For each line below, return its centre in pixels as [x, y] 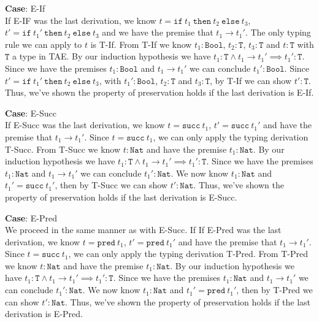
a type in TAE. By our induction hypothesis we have [112, 56]
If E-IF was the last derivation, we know [81, 20]
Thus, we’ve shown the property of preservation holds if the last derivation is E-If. [159, 92]
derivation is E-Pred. [44, 314]
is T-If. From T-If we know [141, 44]
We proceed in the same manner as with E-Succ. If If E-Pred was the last [143, 230]
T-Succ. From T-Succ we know [63, 149]
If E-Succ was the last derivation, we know [85, 125]
